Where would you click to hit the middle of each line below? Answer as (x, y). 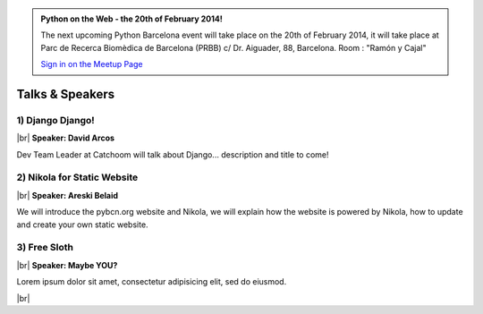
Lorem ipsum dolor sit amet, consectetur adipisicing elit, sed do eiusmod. (152, 282)
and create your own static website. (82, 225)
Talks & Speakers (66, 94)
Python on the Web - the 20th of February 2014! (131, 19)
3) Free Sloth (45, 248)
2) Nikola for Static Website (77, 177)
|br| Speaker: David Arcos (66, 138)
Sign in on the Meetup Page (92, 64)
